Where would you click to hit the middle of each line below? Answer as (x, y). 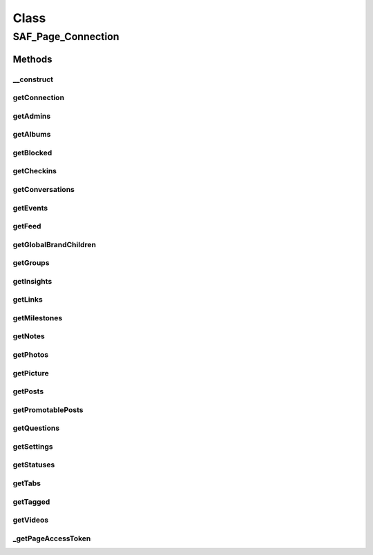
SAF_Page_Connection (66, 37)
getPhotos (30, 355)
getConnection (39, 98)
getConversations (44, 189)
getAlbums (32, 135)
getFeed (27, 226)
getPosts (28, 391)
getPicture (31, 373)
